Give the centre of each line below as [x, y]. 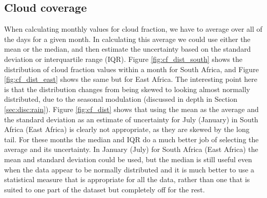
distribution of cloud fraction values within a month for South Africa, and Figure [131, 69]
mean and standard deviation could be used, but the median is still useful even [128, 159]
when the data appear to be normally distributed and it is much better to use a [129, 169]
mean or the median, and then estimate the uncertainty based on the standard [128, 49]
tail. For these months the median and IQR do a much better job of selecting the [131, 139]
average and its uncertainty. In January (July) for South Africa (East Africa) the [131, 149]
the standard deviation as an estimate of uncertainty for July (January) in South [131, 119]
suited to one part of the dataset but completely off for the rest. [105, 189]
